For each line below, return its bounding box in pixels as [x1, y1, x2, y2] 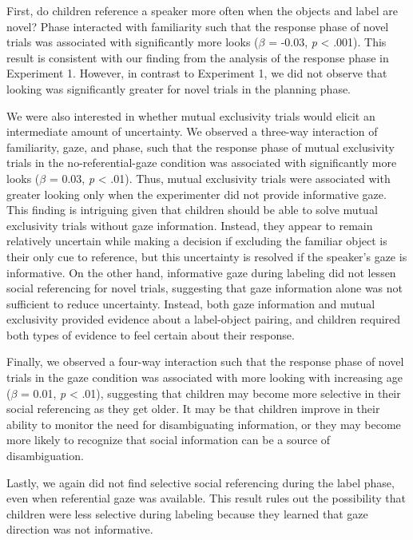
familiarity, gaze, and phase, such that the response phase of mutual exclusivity [6, 138, 395, 155]
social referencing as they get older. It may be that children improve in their [6, 400, 380, 417]
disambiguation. [6, 447, 84, 464]
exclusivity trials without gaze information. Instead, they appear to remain [6, 216, 373, 233]
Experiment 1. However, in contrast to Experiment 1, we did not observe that [6, 65, 387, 81]
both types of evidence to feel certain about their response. [6, 326, 295, 343]
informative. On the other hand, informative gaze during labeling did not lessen [6, 264, 396, 280]
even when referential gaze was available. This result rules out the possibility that [6, 490, 406, 506]
